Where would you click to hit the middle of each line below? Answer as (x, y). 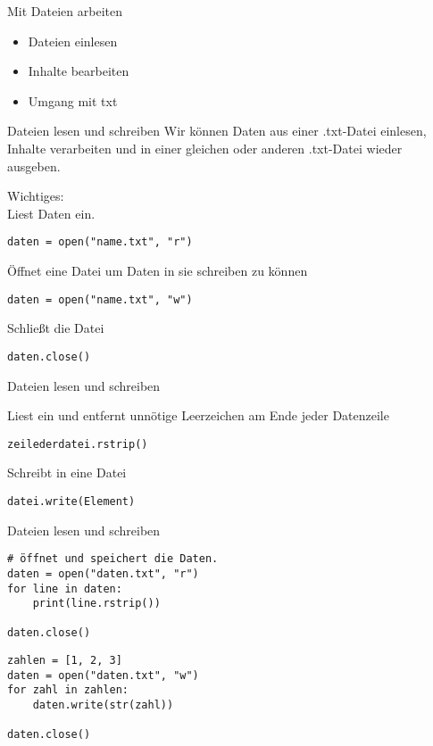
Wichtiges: (36, 196)
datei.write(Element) (71, 501)
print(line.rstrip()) (96, 604)
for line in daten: (65, 589)
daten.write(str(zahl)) (103, 705)
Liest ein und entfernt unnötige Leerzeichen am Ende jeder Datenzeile (198, 415)
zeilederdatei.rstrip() (78, 444)
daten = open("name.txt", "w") (100, 299)
